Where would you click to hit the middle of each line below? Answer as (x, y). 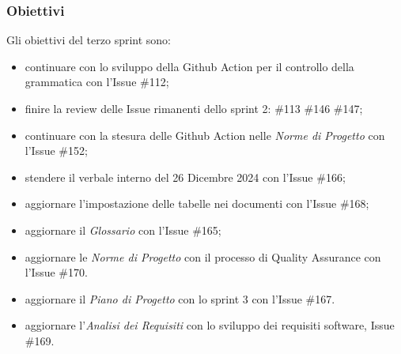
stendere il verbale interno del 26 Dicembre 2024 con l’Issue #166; (185, 177)
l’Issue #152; (56, 151)
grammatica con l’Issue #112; (97, 82)
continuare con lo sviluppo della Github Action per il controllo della (189, 66)
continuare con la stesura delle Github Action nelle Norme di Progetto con (205, 135)
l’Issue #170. (56, 272)
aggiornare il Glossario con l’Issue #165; (123, 230)
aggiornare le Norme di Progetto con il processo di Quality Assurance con (203, 256)
